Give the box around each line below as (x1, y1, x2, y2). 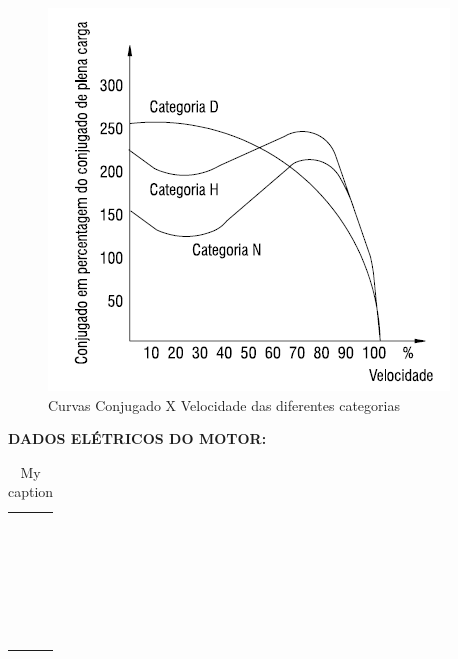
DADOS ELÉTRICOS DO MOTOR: (8, 428, 267, 449)
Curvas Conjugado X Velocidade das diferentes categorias (48, 394, 400, 415)
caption (8, 481, 54, 502)
